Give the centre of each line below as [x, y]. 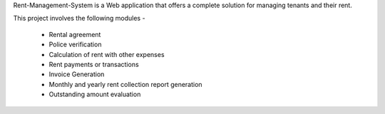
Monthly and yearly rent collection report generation [125, 84]
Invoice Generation [77, 74]
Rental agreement [75, 34]
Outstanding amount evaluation [95, 94]
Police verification [75, 45]
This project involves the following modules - [79, 19]
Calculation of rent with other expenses [107, 54]
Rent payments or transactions [94, 64]
